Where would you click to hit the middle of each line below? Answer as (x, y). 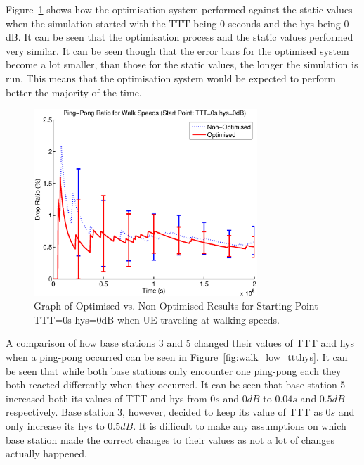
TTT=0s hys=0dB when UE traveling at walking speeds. (157, 319)
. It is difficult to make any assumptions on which (240, 426)
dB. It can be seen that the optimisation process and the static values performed (180, 37)
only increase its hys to (55, 426)
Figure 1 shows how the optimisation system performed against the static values (179, 9)
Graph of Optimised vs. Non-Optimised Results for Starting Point (176, 306)
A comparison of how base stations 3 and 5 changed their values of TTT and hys (180, 343)
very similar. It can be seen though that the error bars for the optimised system (177, 50)
